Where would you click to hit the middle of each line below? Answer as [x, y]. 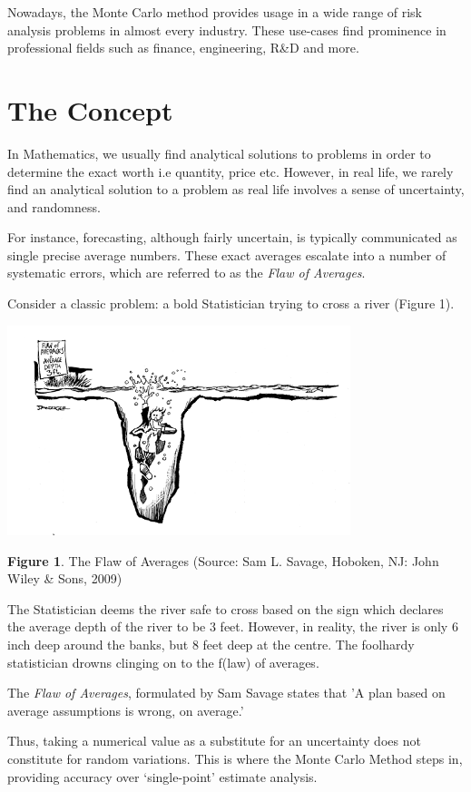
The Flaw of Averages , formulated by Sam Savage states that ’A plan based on [226, 693]
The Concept [90, 109]
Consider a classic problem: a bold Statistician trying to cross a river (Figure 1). [231, 303]
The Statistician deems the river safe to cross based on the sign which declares [226, 608]
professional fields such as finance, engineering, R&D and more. [183, 48]
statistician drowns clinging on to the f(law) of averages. [163, 662]
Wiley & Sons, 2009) [65, 578]
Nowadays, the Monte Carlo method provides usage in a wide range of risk [215, 12]
